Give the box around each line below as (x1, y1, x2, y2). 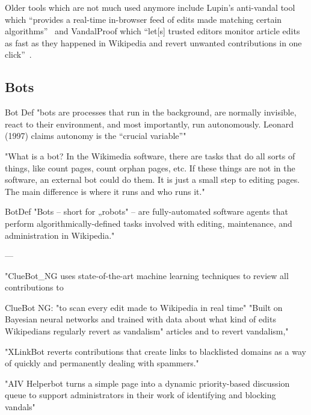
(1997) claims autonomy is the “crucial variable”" (5, 129, 186, 142)
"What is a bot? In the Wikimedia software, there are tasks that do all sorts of (5, 149, 295, 162)
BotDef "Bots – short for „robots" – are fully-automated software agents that (5, 205, 288, 218)
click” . (5, 48, 32, 61)
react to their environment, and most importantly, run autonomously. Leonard (5, 117, 294, 130)
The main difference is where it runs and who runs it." (5, 185, 205, 197)
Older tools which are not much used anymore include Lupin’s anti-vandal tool (5, 1, 295, 13)
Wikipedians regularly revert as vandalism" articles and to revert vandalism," (5, 325, 289, 337)
